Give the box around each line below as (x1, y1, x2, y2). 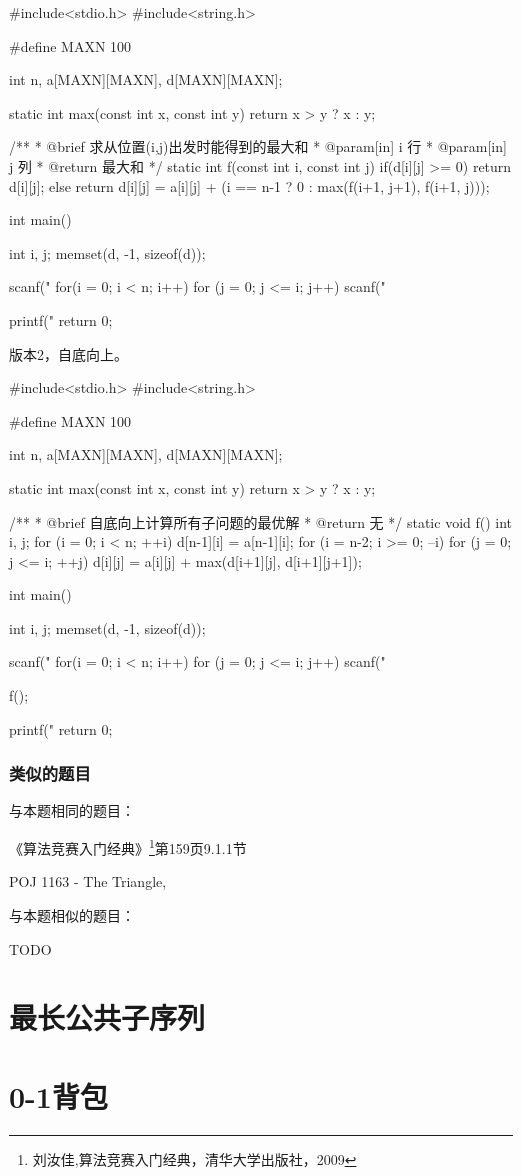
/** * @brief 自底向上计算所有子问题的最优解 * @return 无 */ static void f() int (9, 511, 513, 532)
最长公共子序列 (9, 997, 206, 1038)
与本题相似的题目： (9, 904, 135, 925)
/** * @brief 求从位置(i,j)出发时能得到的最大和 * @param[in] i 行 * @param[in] (9, 136, 507, 157)
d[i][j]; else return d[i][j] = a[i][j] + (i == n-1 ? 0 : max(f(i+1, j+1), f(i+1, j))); (9, 175, 490, 196)
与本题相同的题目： (9, 800, 135, 821)
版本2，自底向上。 (9, 343, 128, 364)
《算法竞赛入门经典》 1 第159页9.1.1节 (9, 835, 247, 858)
